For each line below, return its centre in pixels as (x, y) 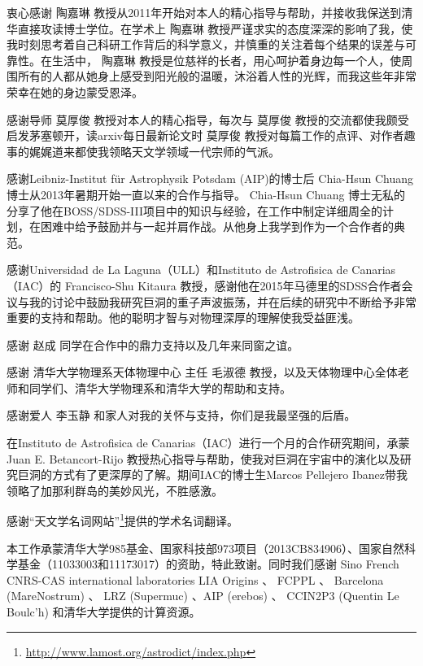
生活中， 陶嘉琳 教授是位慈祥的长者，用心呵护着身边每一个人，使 (227, 60)
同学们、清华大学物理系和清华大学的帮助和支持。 (160, 387)
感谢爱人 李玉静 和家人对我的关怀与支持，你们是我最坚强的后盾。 (181, 415)
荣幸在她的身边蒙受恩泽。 (75, 91)
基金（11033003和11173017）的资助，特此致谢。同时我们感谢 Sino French (208, 564)
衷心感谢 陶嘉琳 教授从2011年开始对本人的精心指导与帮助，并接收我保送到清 (210, 12)
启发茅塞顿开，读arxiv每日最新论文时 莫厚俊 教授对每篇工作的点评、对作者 (205, 135)
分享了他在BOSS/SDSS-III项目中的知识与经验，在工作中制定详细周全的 (195, 210)
